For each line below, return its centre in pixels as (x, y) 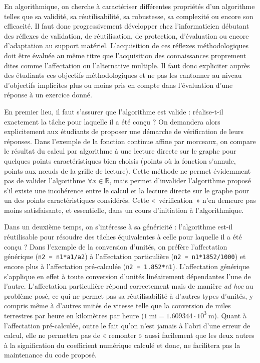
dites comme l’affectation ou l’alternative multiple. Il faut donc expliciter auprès (127, 65)
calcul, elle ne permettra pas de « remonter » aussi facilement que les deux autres (129, 335)
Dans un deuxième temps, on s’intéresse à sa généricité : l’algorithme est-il (118, 227)
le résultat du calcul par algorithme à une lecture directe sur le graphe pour (120, 151)
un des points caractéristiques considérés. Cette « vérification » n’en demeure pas (130, 200)
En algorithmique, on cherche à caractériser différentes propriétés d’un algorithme (129, 6)
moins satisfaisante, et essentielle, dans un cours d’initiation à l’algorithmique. (124, 210)
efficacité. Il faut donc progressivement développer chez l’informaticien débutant (127, 26)
